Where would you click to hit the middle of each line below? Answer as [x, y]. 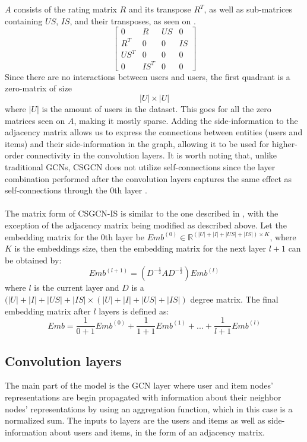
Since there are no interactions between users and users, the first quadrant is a [148, 76]
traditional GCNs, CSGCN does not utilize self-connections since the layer [140, 166]
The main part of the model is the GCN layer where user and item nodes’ [139, 385]
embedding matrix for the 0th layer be [75, 236]
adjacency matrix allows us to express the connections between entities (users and [154, 132]
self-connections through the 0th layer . [76, 190]
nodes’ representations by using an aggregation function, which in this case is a [149, 408]
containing [24, 20]
